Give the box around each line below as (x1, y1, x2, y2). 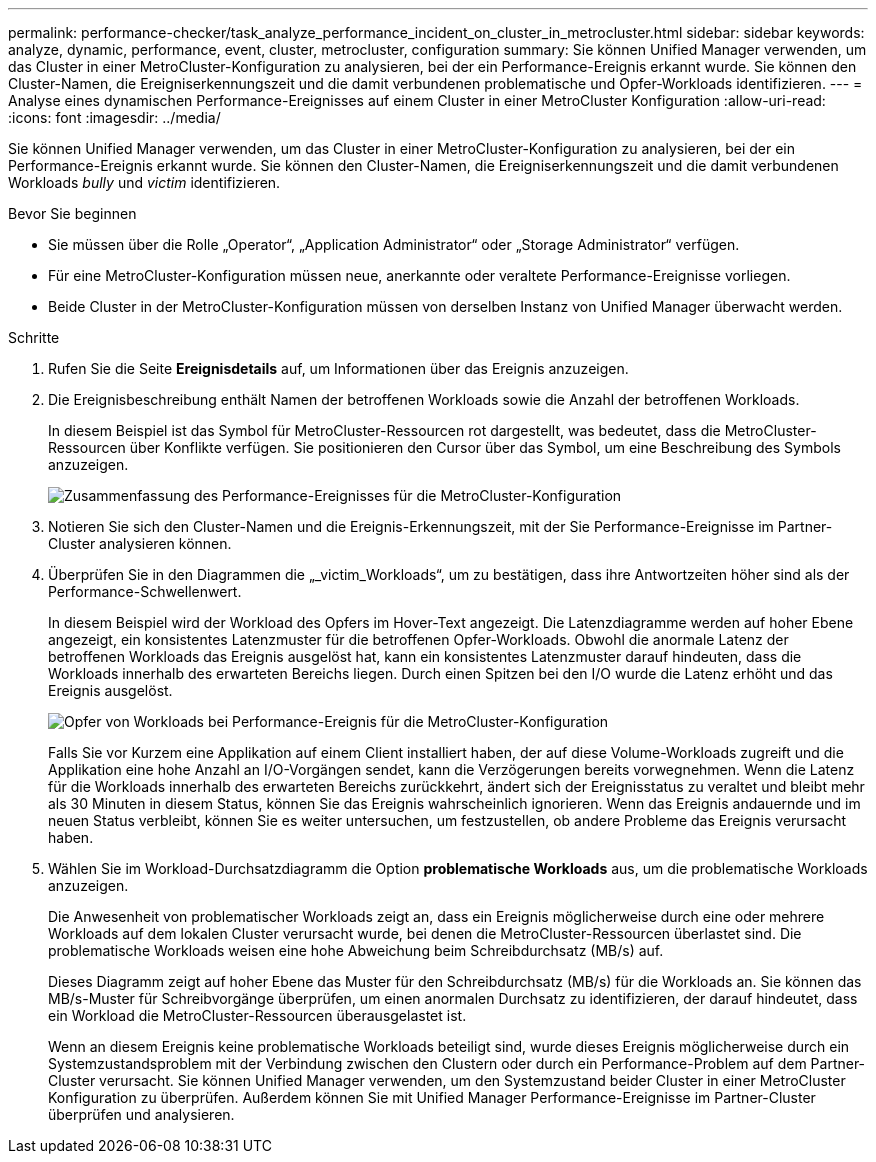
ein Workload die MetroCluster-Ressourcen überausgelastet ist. (48, 1007, 467, 1024)
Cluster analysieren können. (48, 535, 232, 552)
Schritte (8, 329, 60, 346)
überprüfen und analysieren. (48, 1106, 235, 1123)
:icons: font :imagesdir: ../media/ (8, 109, 221, 126)
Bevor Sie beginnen (8, 205, 137, 222)
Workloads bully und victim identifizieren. (8, 174, 281, 191)
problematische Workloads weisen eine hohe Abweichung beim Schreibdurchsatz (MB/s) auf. (48, 942, 664, 959)
